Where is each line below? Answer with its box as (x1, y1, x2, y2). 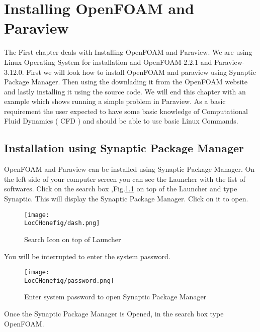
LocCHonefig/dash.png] (24, 219, 100, 227)
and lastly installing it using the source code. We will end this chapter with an (4, 86, 246, 96)
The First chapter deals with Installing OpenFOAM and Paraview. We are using (4, 47, 252, 57)
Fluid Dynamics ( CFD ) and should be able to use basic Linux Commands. (4, 116, 238, 126)
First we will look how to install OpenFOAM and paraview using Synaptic (26, 66, 256, 77)
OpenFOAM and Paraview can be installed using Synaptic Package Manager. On (4, 164, 255, 174)
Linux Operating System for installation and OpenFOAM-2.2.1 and (4, 56, 212, 67)
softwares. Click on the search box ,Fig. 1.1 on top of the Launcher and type (4, 183, 237, 194)
